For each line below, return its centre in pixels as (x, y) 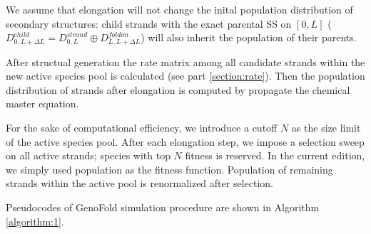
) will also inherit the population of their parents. (249, 37)
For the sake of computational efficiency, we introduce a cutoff (142, 128)
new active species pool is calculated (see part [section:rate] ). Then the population (185, 76)
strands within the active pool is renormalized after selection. (139, 183)
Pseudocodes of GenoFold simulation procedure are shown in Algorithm (163, 207)
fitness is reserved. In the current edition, (275, 155)
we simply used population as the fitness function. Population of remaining (169, 169)
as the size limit (326, 128)
